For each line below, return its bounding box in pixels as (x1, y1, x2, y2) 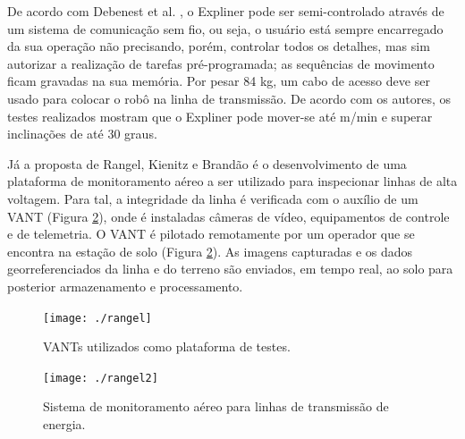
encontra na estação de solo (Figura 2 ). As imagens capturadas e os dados (7, 241, 413, 260)
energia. (43, 415, 86, 433)
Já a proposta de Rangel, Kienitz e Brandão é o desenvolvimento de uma (7, 154, 407, 173)
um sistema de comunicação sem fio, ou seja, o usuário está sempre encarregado (7, 19, 444, 38)
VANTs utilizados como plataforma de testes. (43, 337, 291, 356)
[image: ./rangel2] (43, 371, 158, 384)
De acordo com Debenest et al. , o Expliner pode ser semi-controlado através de (7, 2, 444, 20)
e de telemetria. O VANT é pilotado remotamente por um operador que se (7, 224, 415, 243)
